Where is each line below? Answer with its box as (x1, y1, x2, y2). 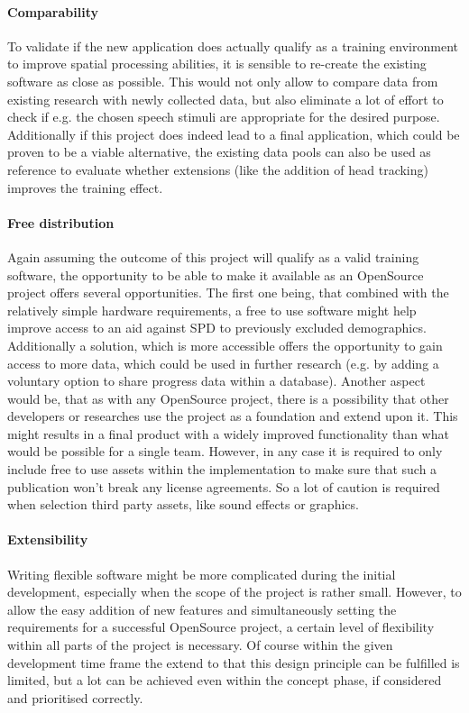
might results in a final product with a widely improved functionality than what (7, 424, 449, 443)
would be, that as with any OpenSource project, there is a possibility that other (7, 388, 449, 407)
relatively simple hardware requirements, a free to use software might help (7, 300, 417, 319)
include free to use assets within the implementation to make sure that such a (7, 460, 437, 479)
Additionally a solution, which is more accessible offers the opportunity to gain (7, 335, 443, 354)
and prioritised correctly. (7, 688, 143, 707)
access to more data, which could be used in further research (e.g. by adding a (7, 353, 439, 372)
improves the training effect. (7, 178, 163, 197)
